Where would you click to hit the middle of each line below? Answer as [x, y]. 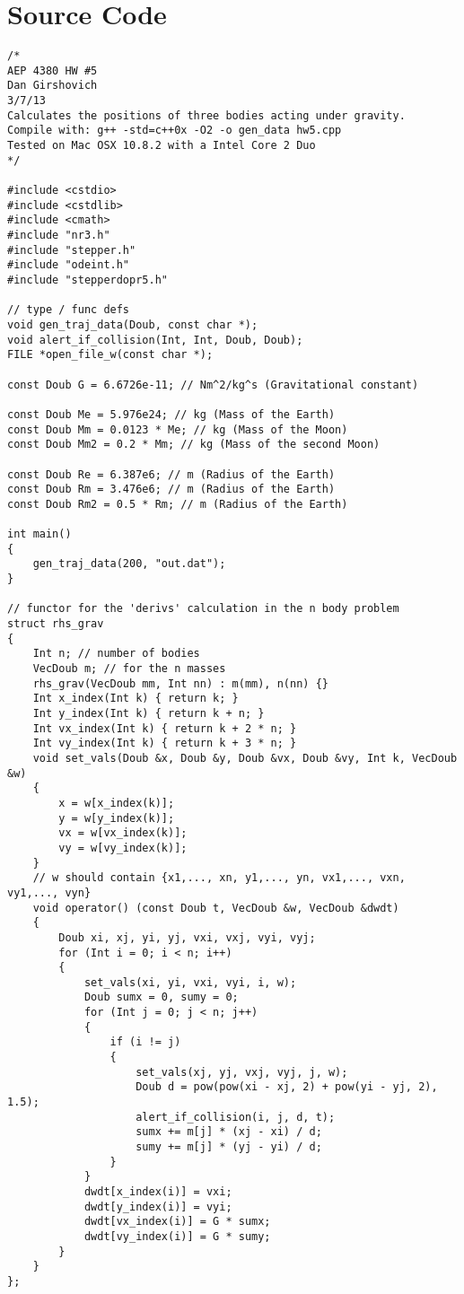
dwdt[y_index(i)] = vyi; [158, 1207]
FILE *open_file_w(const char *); [110, 355]
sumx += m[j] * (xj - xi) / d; [229, 1132]
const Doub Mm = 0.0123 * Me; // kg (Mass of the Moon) [178, 429]
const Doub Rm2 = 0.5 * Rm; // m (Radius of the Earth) [178, 504]
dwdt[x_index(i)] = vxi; [158, 1192]
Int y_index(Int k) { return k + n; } [149, 713]
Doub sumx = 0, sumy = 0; [161, 997]
